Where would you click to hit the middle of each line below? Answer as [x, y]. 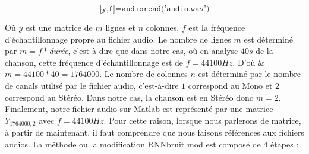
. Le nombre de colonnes [144, 74]
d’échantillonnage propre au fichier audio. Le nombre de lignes [118, 39]
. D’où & [248, 62]
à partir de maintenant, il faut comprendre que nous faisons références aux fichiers [154, 132]
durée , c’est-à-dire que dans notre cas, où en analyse [144, 51]
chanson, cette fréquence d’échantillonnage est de [94, 62]
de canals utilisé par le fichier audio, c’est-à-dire [92, 85]
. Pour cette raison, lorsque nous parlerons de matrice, [202, 120]
